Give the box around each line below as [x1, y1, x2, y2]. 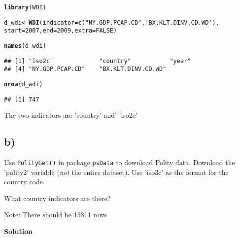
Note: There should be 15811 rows [4, 209, 107, 220]
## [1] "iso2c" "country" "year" [4, 57, 191, 65]
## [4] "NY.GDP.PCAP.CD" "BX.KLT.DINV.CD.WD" [4, 66, 167, 73]
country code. [4, 176, 45, 187]
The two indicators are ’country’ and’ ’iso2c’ [4, 110, 137, 120]
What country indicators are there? [4, 193, 111, 203]
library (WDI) [4, 4, 46, 11]
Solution [4, 226, 33, 237]
